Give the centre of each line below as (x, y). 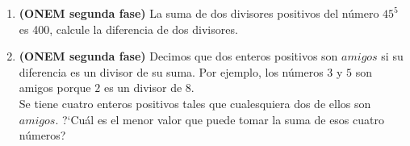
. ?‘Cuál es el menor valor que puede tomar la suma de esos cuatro (220, 119)
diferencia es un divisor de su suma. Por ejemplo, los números (171, 71)
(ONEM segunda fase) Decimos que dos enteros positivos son (178, 56)
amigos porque (55, 88)
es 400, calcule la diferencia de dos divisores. (128, 29)
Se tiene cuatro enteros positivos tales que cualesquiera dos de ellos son (195, 103)
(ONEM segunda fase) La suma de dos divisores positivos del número (199, 13)
